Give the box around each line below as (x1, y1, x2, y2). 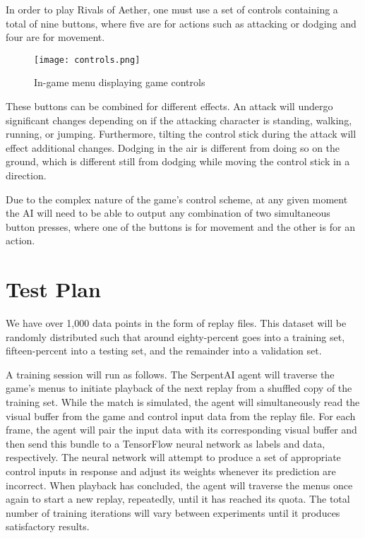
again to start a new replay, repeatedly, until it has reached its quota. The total (6, 491, 350, 506)
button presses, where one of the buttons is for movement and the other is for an (6, 219, 355, 234)
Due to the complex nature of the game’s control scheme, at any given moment (6, 191, 348, 206)
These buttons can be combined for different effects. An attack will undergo (6, 99, 333, 114)
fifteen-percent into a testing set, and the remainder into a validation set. (6, 343, 322, 358)
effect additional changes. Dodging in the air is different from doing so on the (6, 140, 340, 155)
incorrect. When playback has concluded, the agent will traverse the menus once (6, 477, 353, 492)
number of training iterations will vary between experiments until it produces (6, 505, 340, 520)
